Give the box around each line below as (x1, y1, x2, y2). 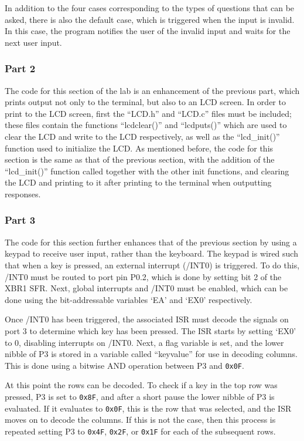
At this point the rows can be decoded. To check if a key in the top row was (5, 379, 278, 391)
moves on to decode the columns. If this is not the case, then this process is (5, 413, 276, 426)
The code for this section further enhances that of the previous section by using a (5, 235, 297, 248)
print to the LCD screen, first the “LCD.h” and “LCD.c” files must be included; (5, 107, 292, 119)
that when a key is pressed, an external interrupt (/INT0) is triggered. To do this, (5, 258, 300, 271)
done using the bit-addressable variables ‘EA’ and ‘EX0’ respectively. (5, 293, 252, 305)
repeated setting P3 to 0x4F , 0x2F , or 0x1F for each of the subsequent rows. (5, 425, 276, 437)
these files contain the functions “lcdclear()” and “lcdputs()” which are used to (5, 119, 287, 131)
